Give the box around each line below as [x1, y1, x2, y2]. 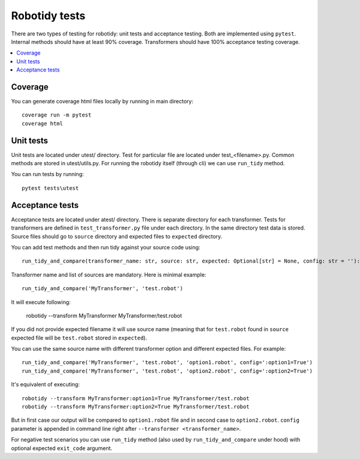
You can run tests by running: [11, 171, 84, 178]
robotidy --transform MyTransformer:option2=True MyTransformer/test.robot [22, 403, 250, 410]
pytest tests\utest [22, 184, 79, 192]
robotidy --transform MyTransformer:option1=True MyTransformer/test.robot [22, 395, 250, 402]
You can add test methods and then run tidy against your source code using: [11, 243, 200, 251]
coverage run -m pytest [22, 112, 92, 118]
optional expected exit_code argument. [11, 445, 113, 452]
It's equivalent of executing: [11, 381, 80, 388]
